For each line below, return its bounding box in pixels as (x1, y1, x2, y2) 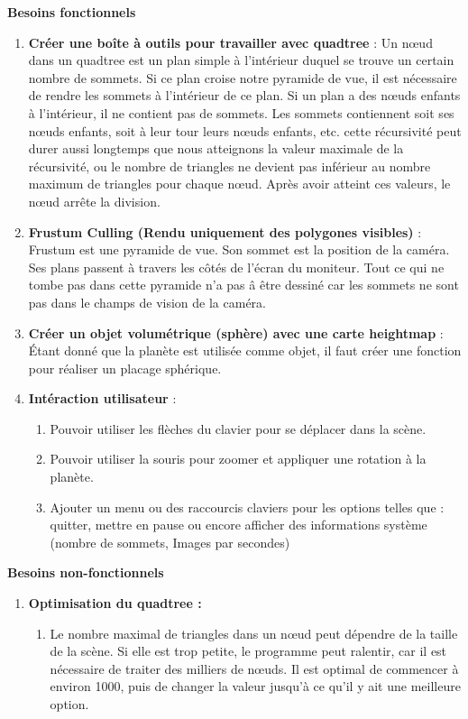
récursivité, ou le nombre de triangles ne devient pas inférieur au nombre (28, 156, 431, 175)
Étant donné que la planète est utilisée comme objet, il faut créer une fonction (28, 341, 462, 360)
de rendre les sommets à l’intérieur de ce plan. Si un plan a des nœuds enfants (28, 86, 461, 105)
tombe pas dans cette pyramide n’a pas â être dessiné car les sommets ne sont (28, 275, 459, 294)
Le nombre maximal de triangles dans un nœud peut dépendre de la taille (50, 623, 458, 642)
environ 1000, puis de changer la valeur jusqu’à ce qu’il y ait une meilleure (50, 677, 461, 696)
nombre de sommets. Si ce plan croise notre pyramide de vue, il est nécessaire (28, 68, 457, 87)
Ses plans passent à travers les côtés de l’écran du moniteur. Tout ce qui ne (28, 257, 445, 276)
